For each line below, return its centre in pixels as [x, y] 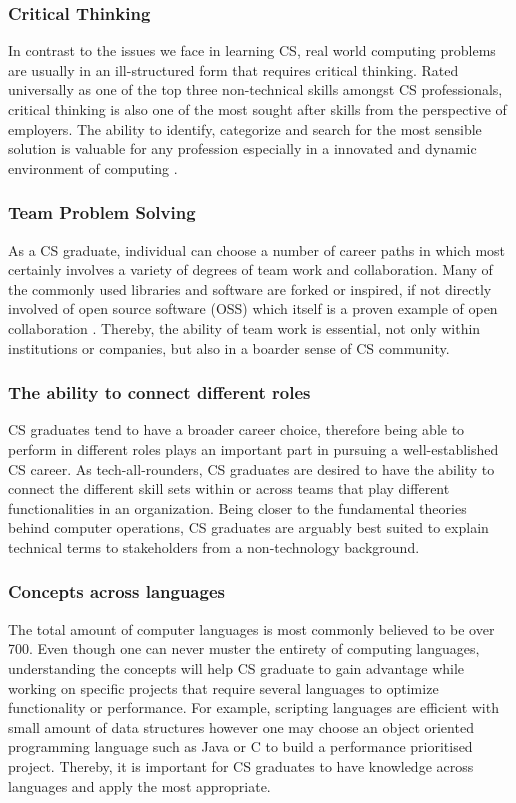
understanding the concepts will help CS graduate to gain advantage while [236, 667]
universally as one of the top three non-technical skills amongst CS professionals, [255, 89]
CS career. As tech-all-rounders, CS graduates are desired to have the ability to [251, 468]
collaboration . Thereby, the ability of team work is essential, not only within [244, 327]
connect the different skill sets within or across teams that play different [229, 488]
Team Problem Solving [102, 212]
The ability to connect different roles [159, 392]
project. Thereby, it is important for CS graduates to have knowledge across [241, 765]
